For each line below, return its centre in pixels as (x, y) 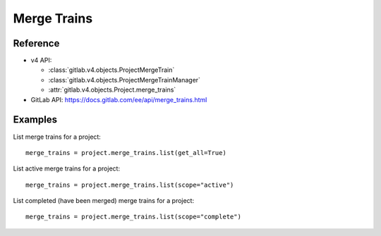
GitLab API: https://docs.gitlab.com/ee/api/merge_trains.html (119, 99)
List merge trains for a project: (57, 137)
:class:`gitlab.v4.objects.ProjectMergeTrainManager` (125, 80)
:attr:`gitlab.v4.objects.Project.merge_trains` (112, 90)
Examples (35, 120)
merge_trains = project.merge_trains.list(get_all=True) (126, 153)
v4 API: (41, 61)
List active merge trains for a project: (66, 168)
